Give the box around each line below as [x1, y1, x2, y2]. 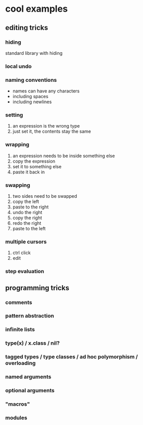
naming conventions [5, 76, 57, 83]
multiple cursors [5, 238, 47, 245]
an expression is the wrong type [12, 123, 80, 129]
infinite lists [5, 326, 35, 333]
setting [5, 111, 23, 118]
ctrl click [12, 250, 31, 256]
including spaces [12, 94, 49, 100]
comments [5, 298, 32, 306]
